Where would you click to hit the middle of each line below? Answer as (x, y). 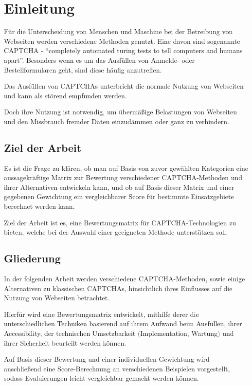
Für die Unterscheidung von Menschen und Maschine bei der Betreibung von (118, 31)
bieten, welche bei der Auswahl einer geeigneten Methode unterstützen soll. (116, 232)
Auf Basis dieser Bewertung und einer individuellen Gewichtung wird (107, 359)
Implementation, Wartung (179, 333)
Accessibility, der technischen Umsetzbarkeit (70, 333)
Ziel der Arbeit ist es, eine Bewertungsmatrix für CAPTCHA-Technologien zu (120, 222)
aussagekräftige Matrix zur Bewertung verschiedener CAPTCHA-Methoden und (123, 177)
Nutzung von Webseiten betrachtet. (57, 298)
